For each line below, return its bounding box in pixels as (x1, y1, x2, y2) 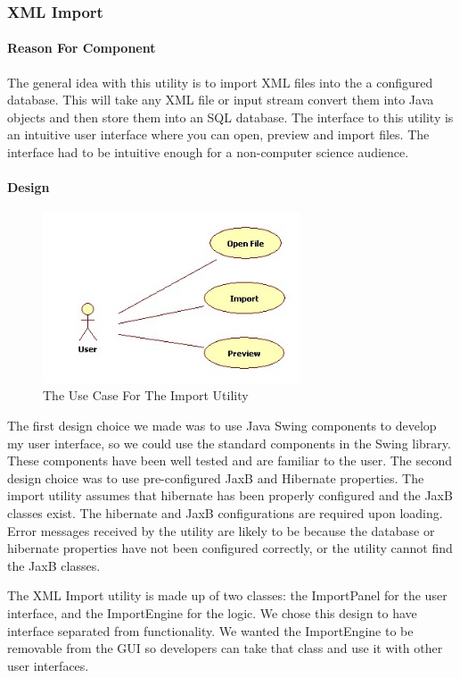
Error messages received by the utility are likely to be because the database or (7, 521, 435, 540)
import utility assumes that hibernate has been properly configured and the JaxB (7, 486, 453, 505)
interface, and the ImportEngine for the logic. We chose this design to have (7, 603, 417, 622)
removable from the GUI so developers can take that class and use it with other (7, 639, 443, 657)
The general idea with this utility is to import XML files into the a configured (7, 72, 433, 91)
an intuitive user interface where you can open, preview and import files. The (7, 125, 430, 144)
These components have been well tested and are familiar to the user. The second (7, 451, 452, 470)
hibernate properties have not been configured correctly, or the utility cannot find (7, 539, 453, 557)
